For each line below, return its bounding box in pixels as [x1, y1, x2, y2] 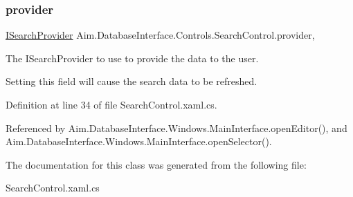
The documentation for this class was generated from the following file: [6, 157, 307, 171]
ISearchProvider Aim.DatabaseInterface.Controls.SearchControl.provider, [6, 28, 315, 42]
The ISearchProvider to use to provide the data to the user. [6, 50, 259, 65]
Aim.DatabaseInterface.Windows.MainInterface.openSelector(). [6, 134, 272, 149]
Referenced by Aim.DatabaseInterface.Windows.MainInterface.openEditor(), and [6, 120, 347, 135]
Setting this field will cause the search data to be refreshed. [6, 74, 257, 88]
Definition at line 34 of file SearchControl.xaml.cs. [6, 97, 217, 111]
